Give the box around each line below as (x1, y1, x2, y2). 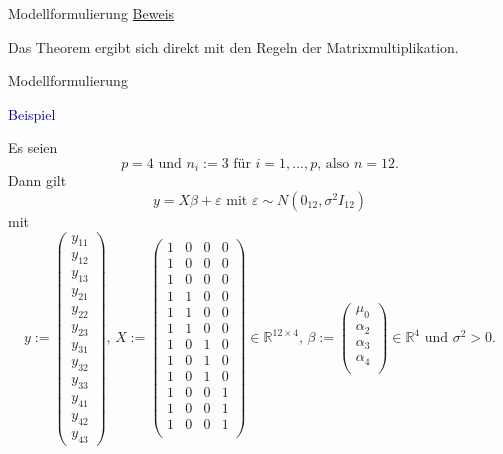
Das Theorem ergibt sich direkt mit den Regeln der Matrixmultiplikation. (8, 36, 459, 57)
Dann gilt (8, 170, 67, 191)
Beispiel (8, 103, 56, 124)
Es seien (8, 137, 58, 158)
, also (317, 156, 350, 171)
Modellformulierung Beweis (8, 3, 175, 23)
